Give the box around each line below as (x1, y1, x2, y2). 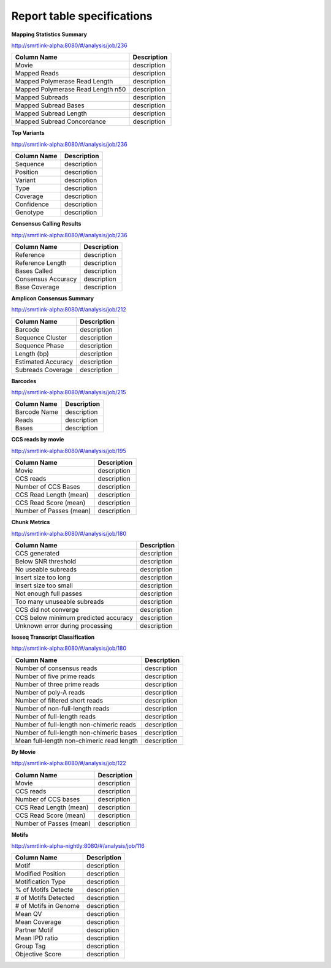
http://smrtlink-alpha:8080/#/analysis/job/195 (11, 447, 126, 454)
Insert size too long (15, 573, 70, 582)
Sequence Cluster (15, 333, 67, 341)
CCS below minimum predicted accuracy (15, 614, 133, 622)
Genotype (15, 208, 44, 217)
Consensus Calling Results (11, 220, 82, 227)
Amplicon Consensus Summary (11, 294, 94, 302)
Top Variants (11, 129, 45, 137)
